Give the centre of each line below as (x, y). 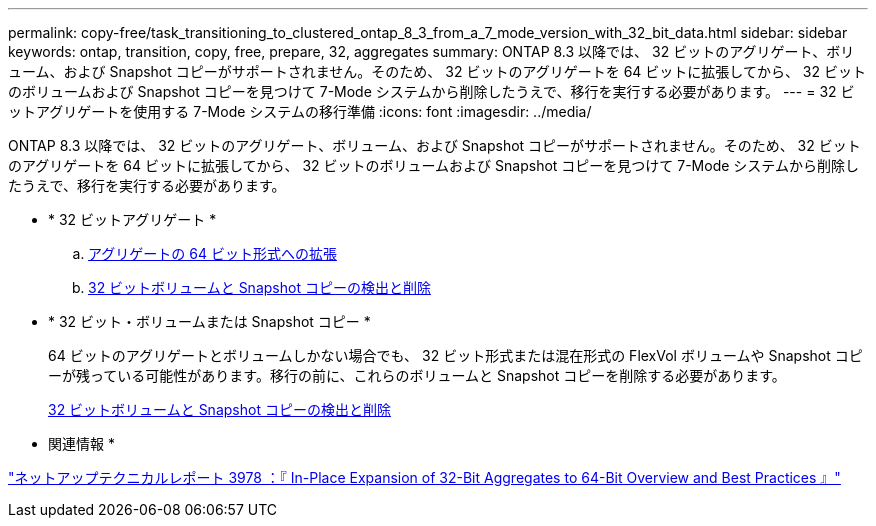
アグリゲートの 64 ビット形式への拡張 (212, 253)
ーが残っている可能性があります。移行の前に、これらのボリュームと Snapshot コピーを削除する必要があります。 (417, 375)
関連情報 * (81, 443)
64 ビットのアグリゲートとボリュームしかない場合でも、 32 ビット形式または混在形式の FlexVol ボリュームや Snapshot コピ (455, 355)
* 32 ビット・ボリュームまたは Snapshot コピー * (209, 321)
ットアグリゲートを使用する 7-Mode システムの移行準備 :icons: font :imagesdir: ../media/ (300, 111)
